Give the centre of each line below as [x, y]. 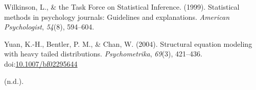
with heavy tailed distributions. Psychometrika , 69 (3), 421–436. [103, 54]
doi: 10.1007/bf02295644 [41, 63]
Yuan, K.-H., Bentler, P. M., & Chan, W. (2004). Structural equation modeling [128, 43]
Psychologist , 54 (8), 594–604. [49, 27]
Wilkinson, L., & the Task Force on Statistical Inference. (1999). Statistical [122, 7]
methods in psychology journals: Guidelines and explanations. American [117, 17]
